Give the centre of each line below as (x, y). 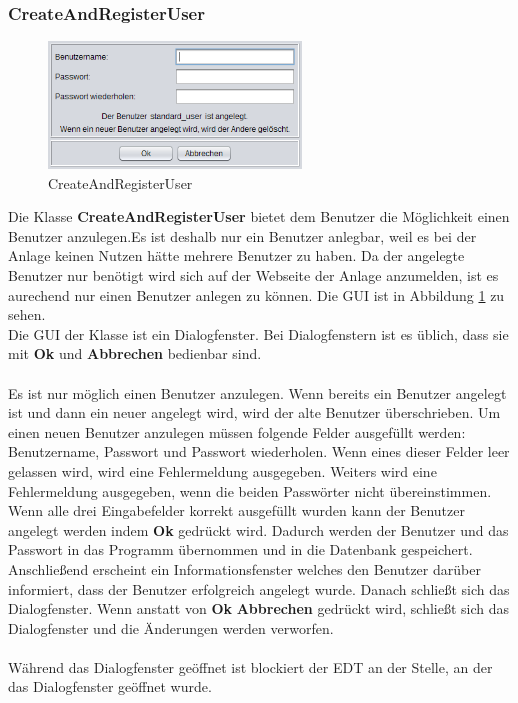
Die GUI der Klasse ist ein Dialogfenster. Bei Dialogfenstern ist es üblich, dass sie (258, 333)
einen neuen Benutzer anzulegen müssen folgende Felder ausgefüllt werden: (237, 431)
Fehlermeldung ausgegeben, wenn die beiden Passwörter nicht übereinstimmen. (250, 490)
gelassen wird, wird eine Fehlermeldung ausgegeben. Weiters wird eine (222, 470)
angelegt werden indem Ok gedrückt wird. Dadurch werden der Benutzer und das (258, 529)
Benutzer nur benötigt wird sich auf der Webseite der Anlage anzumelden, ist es (253, 275)
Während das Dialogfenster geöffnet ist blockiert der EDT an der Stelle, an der (250, 666)
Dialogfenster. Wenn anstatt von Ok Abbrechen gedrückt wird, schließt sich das (259, 608)
